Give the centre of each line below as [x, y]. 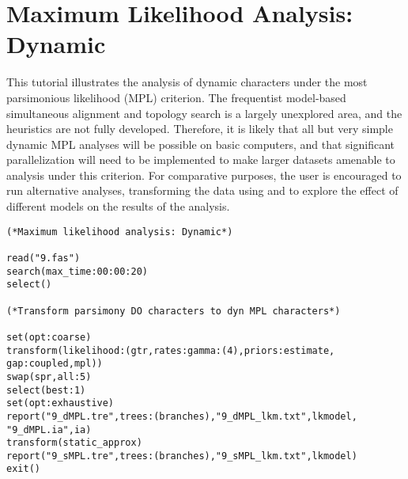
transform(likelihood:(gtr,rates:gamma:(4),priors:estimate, [171, 350]
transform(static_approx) [74, 443]
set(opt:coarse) [49, 337]
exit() [23, 469]
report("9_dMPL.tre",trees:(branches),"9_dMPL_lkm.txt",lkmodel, [182, 416]
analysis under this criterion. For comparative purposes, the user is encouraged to [204, 175]
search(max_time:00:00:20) [77, 271]
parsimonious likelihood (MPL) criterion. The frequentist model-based [176, 97]
